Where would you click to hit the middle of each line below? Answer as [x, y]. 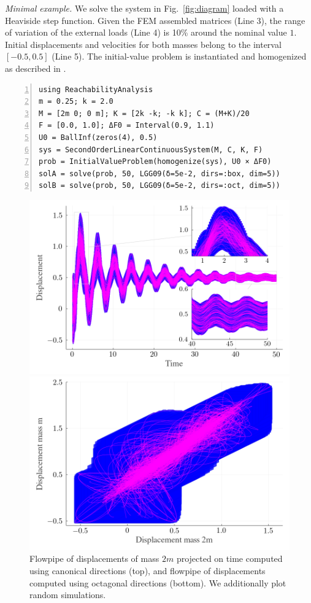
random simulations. [68, 595]
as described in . [36, 68]
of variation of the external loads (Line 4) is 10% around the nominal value [146, 32]
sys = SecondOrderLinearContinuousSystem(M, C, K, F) [151, 150]
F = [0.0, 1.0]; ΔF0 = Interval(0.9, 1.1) [127, 126]
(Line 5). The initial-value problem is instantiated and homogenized [179, 56]
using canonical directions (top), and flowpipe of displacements [148, 570]
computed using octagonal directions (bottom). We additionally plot [158, 582]
